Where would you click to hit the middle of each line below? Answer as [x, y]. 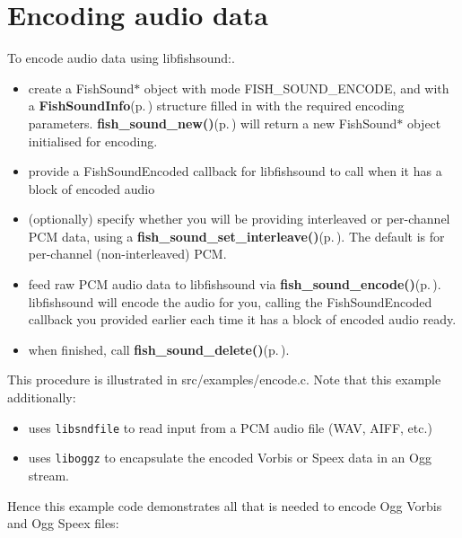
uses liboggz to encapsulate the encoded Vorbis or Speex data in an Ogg [230, 458]
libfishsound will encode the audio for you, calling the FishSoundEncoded [230, 301]
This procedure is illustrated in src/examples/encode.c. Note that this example [224, 379]
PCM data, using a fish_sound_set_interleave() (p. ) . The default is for [236, 236]
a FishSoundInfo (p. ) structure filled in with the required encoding [216, 106]
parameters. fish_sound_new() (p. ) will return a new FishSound [213, 123]
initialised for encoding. [93, 141]
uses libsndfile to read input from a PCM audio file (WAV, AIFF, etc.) [230, 427]
